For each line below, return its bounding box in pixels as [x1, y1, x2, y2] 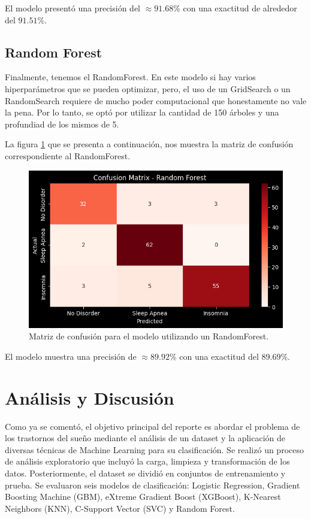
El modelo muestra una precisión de [5, 350, 137, 362]
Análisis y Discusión [5, 385, 174, 409]
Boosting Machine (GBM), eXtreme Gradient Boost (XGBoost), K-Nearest [5, 490, 281, 503]
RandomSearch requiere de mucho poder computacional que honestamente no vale [5, 94, 307, 107]
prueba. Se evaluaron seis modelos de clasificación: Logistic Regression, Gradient [5, 478, 300, 491]
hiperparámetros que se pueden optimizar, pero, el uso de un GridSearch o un [5, 82, 291, 95]
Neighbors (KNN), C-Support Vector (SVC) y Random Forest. [5, 502, 235, 514]
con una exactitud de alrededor [183, 2, 297, 14]
